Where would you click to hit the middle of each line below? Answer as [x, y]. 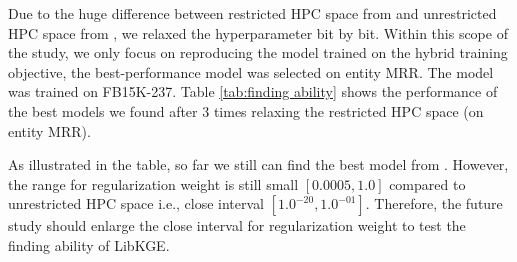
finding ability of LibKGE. [89, 244]
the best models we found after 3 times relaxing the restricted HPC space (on [246, 110]
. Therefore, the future [434, 203]
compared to [427, 183]
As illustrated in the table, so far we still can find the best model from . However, [258, 164]
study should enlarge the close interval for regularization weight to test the [237, 225]
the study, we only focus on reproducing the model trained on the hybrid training [258, 52]
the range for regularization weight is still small [153, 183]
